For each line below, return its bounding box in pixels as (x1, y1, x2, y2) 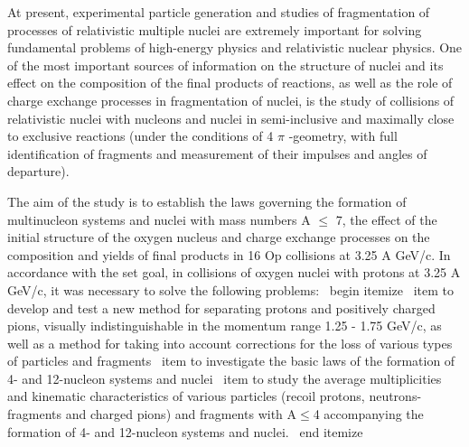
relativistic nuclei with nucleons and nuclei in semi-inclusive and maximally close (7, 108, 455, 127)
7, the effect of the (335, 210, 437, 228)
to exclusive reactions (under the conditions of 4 (7, 126, 274, 145)
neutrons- (369, 386, 422, 405)
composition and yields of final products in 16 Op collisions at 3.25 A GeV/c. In (7, 245, 451, 264)
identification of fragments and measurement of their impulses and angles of (7, 144, 427, 163)
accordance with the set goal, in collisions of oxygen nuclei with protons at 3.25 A (7, 263, 461, 282)
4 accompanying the (313, 405, 424, 424)
